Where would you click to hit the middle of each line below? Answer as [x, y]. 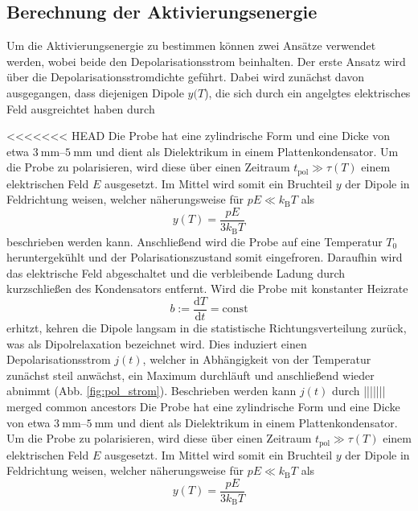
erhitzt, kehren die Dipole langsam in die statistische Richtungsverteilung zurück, [207, 327]
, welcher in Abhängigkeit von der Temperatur [257, 359]
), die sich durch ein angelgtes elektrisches [307, 92]
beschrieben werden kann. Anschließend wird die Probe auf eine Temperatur [195, 241]
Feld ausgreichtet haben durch [81, 108]
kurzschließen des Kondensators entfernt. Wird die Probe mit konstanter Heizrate [207, 288]
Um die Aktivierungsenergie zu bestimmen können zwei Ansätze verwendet [191, 45]
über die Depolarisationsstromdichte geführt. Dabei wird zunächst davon [186, 77]
